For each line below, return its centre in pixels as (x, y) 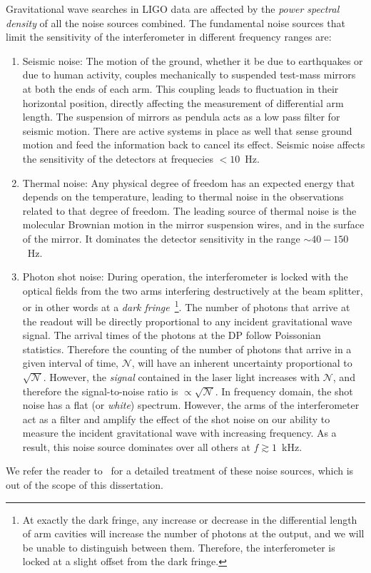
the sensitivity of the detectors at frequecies (118, 158)
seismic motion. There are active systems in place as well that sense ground (187, 130)
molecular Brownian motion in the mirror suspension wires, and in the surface (193, 224)
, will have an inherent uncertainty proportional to (242, 363)
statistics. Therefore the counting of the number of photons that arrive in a (187, 349)
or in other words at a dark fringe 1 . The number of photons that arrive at (186, 306)
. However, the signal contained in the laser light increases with (182, 376)
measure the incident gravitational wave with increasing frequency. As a (179, 433)
